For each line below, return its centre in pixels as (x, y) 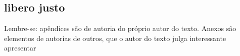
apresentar (20, 48)
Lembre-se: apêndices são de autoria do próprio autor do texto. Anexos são (120, 28)
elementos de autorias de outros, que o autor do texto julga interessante (115, 38)
